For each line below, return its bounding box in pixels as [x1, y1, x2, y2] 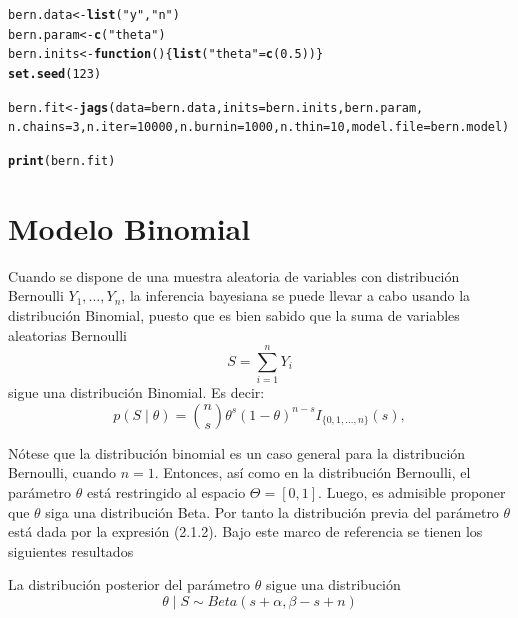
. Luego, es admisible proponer [318, 482, 506, 502]
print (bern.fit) [8, 153, 116, 168]
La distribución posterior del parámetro [8, 574, 251, 595]
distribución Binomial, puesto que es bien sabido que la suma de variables [8, 304, 460, 325]
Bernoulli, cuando [8, 462, 116, 483]
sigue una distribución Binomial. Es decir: [8, 382, 265, 403]
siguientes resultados [8, 540, 134, 561]
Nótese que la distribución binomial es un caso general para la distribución [8, 442, 466, 463]
